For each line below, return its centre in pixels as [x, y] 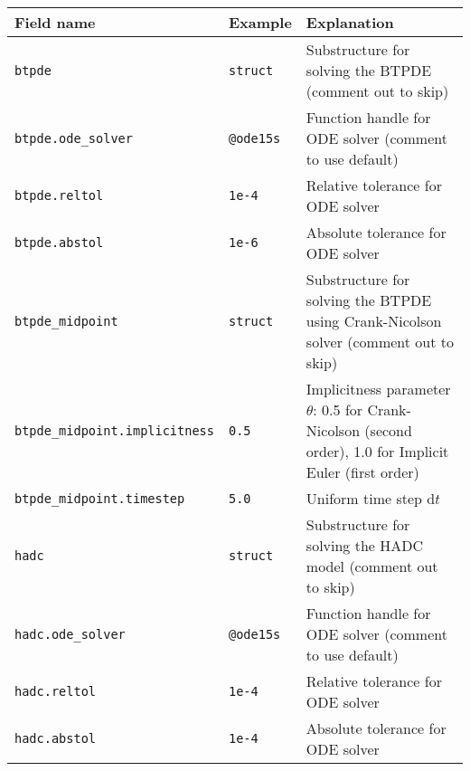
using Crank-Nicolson [374, 321]
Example [260, 22]
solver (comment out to [380, 342]
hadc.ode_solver [70, 634]
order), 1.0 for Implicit [377, 451]
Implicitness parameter [378, 389]
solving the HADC [365, 545]
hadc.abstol [56, 738]
